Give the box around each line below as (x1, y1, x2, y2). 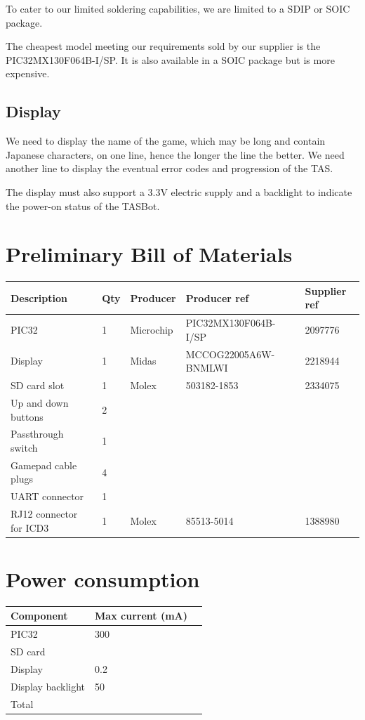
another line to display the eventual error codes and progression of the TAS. (6, 161, 333, 176)
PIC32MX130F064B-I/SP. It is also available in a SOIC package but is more (6, 52, 335, 67)
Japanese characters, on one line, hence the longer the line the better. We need (6, 147, 345, 162)
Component (11, 608, 68, 623)
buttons (11, 409, 44, 424)
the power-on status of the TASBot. (6, 198, 160, 213)
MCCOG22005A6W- (185, 346, 275, 361)
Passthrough (11, 426, 64, 441)
